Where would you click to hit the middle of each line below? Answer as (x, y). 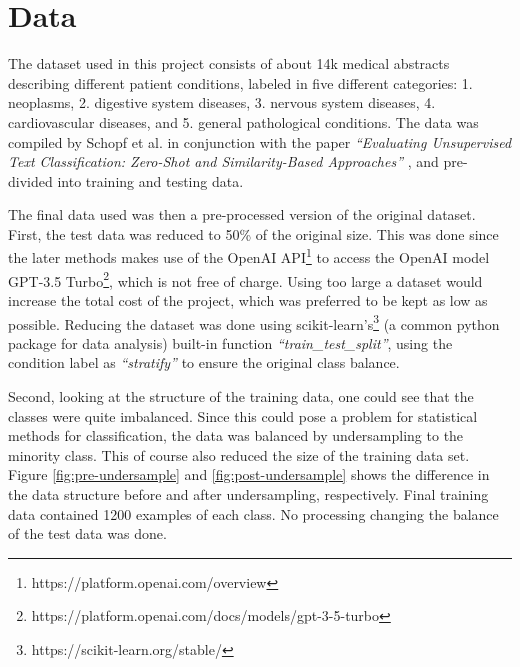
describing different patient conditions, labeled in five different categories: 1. (240, 82)
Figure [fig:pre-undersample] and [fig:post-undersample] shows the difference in (249, 474)
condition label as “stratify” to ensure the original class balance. (204, 362)
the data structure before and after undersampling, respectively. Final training (248, 493)
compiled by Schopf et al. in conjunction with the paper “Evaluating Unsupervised (260, 141)
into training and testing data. (150, 180)
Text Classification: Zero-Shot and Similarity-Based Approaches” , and (223, 161)
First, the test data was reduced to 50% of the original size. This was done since (253, 233)
